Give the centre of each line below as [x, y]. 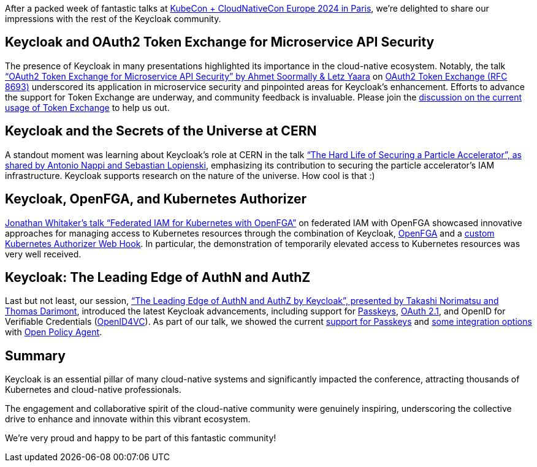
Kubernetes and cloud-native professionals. [93, 390]
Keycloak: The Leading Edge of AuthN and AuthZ [158, 277]
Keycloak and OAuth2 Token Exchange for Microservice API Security [220, 42]
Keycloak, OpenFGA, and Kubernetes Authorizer [156, 199]
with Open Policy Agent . [54, 332]
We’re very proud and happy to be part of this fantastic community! [141, 438]
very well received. [43, 254]
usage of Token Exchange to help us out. [87, 107]
